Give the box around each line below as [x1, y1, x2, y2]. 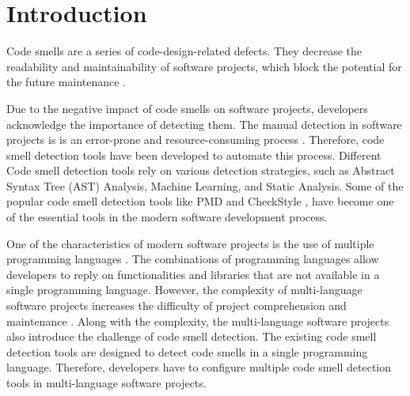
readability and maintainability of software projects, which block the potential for [6, 58, 402, 74]
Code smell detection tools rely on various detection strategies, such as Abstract [6, 162, 395, 179]
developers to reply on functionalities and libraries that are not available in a [6, 266, 380, 282]
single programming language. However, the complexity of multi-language [6, 281, 363, 298]
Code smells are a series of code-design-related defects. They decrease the [6, 43, 362, 59]
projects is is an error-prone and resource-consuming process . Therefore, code [6, 131, 385, 148]
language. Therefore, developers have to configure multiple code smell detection [6, 359, 392, 375]
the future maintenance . [6, 74, 126, 90]
